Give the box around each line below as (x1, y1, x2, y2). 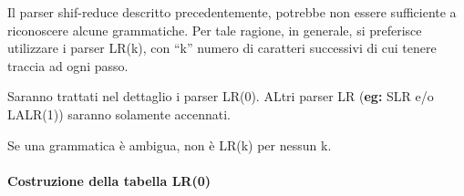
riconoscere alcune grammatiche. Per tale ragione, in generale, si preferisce (7, 20, 422, 39)
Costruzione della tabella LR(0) (7, 170, 211, 190)
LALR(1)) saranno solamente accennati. (7, 104, 231, 123)
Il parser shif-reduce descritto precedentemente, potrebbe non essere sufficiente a (7, 3, 457, 21)
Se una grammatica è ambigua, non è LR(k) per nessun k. (7, 135, 332, 154)
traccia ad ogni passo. (7, 56, 129, 75)
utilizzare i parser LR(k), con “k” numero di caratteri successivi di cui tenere (7, 38, 437, 57)
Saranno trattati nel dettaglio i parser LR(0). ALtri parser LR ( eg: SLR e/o (7, 87, 434, 106)
